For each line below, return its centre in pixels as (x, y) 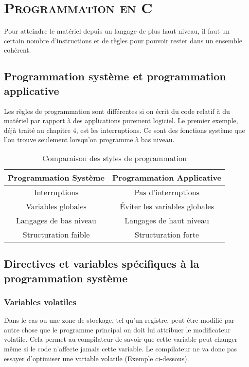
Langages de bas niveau (56, 220)
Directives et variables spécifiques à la (102, 264)
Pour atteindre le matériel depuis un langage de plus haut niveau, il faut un (117, 31)
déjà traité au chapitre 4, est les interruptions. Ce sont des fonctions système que (124, 130)
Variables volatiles (40, 302)
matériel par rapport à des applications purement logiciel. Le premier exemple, (121, 120)
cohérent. (18, 50)
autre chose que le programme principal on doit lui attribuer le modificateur (117, 329)
